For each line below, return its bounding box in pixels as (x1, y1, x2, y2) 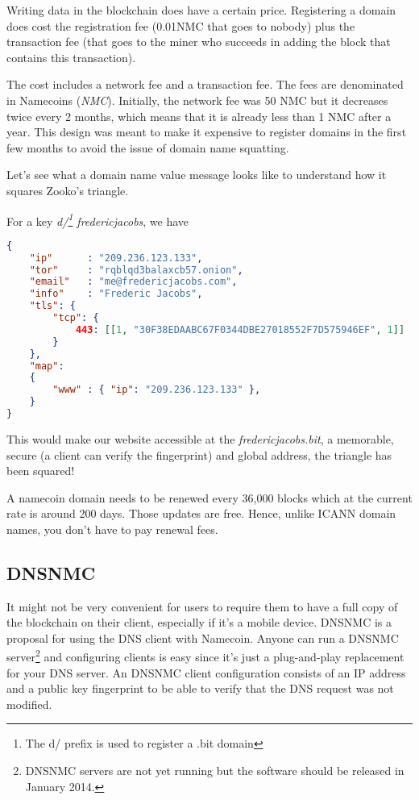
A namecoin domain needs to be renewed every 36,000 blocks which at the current (6, 489, 413, 506)
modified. (6, 695, 52, 712)
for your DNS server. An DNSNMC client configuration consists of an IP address (6, 664, 406, 681)
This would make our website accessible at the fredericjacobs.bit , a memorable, (6, 430, 394, 447)
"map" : (29, 360, 64, 372)
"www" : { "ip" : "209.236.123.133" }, (52, 384, 261, 396)
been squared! (6, 462, 75, 479)
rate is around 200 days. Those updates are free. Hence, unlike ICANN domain (6, 505, 396, 522)
